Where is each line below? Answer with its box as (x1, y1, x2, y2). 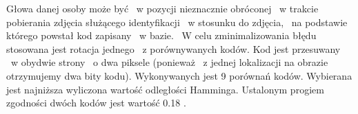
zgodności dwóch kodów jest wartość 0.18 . (6, 95, 186, 110)
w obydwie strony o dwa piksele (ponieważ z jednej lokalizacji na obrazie (10, 55, 328, 69)
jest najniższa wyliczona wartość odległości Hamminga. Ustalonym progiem (6, 82, 324, 96)
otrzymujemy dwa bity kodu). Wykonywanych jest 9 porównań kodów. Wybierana (6, 68, 352, 82)
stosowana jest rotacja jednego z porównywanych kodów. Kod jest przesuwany (6, 41, 341, 56)
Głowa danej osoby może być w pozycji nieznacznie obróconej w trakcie (6, 1, 319, 15)
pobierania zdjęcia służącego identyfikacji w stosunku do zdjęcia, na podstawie (6, 14, 348, 29)
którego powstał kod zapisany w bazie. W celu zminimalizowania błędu (6, 28, 317, 43)
